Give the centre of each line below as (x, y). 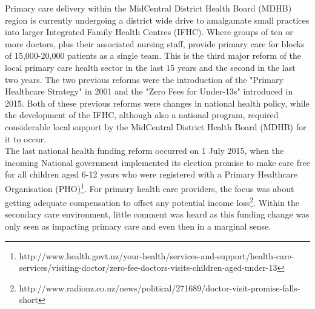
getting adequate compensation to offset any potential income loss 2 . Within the (152, 201)
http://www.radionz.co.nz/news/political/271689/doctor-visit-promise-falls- (160, 287)
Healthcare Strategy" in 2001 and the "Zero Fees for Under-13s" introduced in (149, 91)
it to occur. (26, 138)
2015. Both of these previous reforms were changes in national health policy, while (157, 103)
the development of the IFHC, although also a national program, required (142, 115)
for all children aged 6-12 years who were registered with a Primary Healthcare (151, 174)
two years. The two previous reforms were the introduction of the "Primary (144, 79)
